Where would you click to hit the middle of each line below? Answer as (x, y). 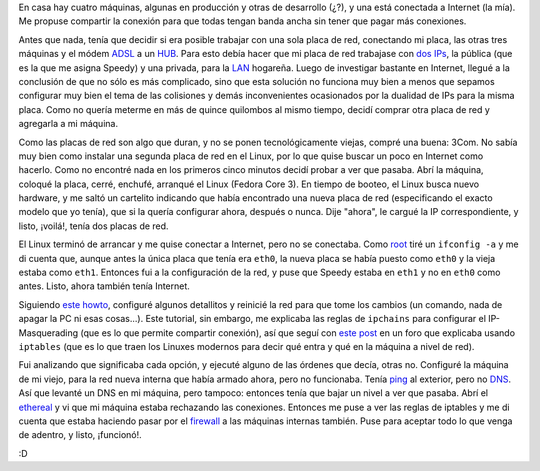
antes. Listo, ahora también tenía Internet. (104, 286)
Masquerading (48, 332)
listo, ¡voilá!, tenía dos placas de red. (93, 226)
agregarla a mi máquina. (68, 124)
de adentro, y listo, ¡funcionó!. (80, 435)
